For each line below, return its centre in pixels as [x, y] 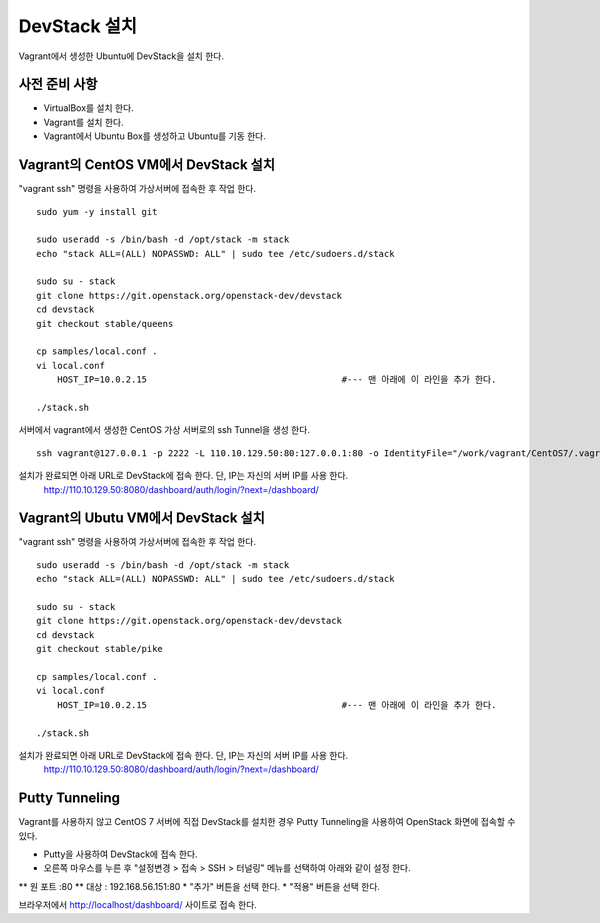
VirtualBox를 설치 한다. [88, 108]
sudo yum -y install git [97, 211]
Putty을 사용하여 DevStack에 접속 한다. [121, 854]
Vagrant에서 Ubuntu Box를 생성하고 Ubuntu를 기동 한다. [155, 136]
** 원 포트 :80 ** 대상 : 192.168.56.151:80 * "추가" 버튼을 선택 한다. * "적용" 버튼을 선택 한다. [199, 886]
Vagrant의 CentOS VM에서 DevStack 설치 [146, 165]
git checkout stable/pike [100, 649]
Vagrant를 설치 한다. [83, 122]
